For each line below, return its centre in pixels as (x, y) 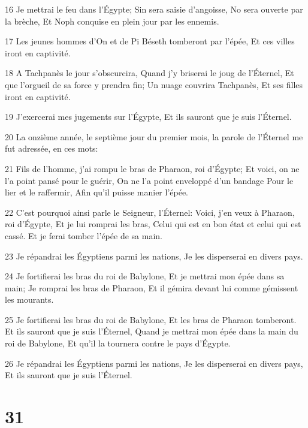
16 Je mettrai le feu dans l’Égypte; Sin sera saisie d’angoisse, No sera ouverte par (154, 9)
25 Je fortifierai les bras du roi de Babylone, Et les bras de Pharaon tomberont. (151, 319)
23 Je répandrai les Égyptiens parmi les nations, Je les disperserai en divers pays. (154, 256)
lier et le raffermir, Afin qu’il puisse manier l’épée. (97, 192)
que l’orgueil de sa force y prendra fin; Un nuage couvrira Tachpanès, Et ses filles (154, 84)
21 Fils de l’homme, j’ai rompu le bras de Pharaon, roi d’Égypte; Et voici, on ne (152, 168)
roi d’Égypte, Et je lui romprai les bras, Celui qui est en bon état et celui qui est (153, 224)
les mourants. (29, 299)
